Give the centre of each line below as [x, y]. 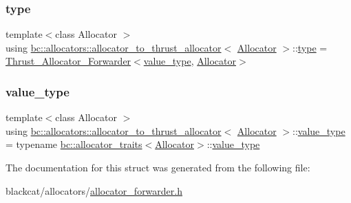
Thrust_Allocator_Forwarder [68, 61]
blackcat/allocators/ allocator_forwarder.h [94, 190]
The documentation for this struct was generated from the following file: [158, 167]
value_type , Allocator [190, 61]
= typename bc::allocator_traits [74, 144]
